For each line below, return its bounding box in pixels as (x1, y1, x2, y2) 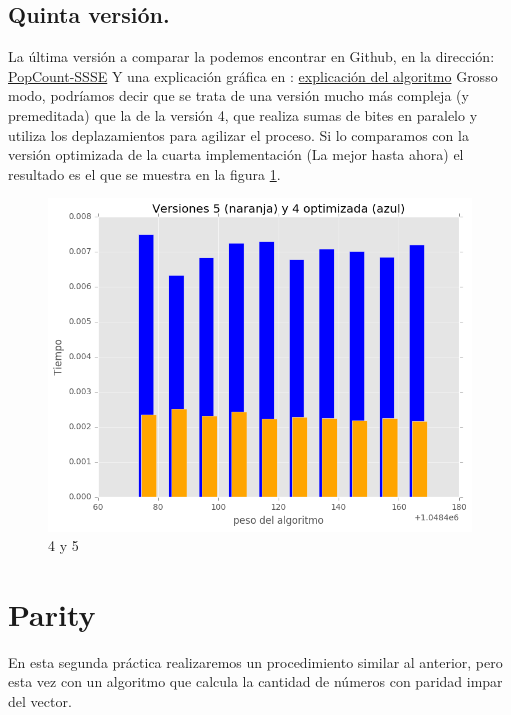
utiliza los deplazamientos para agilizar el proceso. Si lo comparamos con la (8, 124, 469, 145)
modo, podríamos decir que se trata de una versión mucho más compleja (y (8, 85, 469, 106)
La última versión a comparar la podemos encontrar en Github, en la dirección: (8, 46, 495, 67)
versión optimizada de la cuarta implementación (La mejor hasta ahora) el (8, 144, 464, 165)
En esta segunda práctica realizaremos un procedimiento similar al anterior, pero (8, 651, 503, 672)
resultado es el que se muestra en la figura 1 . (8, 163, 281, 184)
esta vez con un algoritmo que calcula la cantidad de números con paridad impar (8, 671, 503, 692)
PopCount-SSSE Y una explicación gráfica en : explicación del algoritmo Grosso (8, 65, 498, 86)
